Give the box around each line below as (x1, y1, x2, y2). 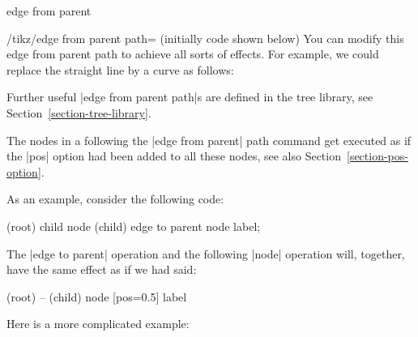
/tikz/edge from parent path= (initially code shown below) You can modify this (6, 29, 404, 46)
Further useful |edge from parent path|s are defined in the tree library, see (6, 88, 373, 105)
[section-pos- (346, 147, 408, 164)
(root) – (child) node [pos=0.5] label (6, 288, 187, 305)
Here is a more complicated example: (6, 315, 190, 332)
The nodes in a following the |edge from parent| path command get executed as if (6, 131, 412, 148)
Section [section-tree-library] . (6, 104, 151, 121)
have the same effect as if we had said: (6, 261, 197, 278)
